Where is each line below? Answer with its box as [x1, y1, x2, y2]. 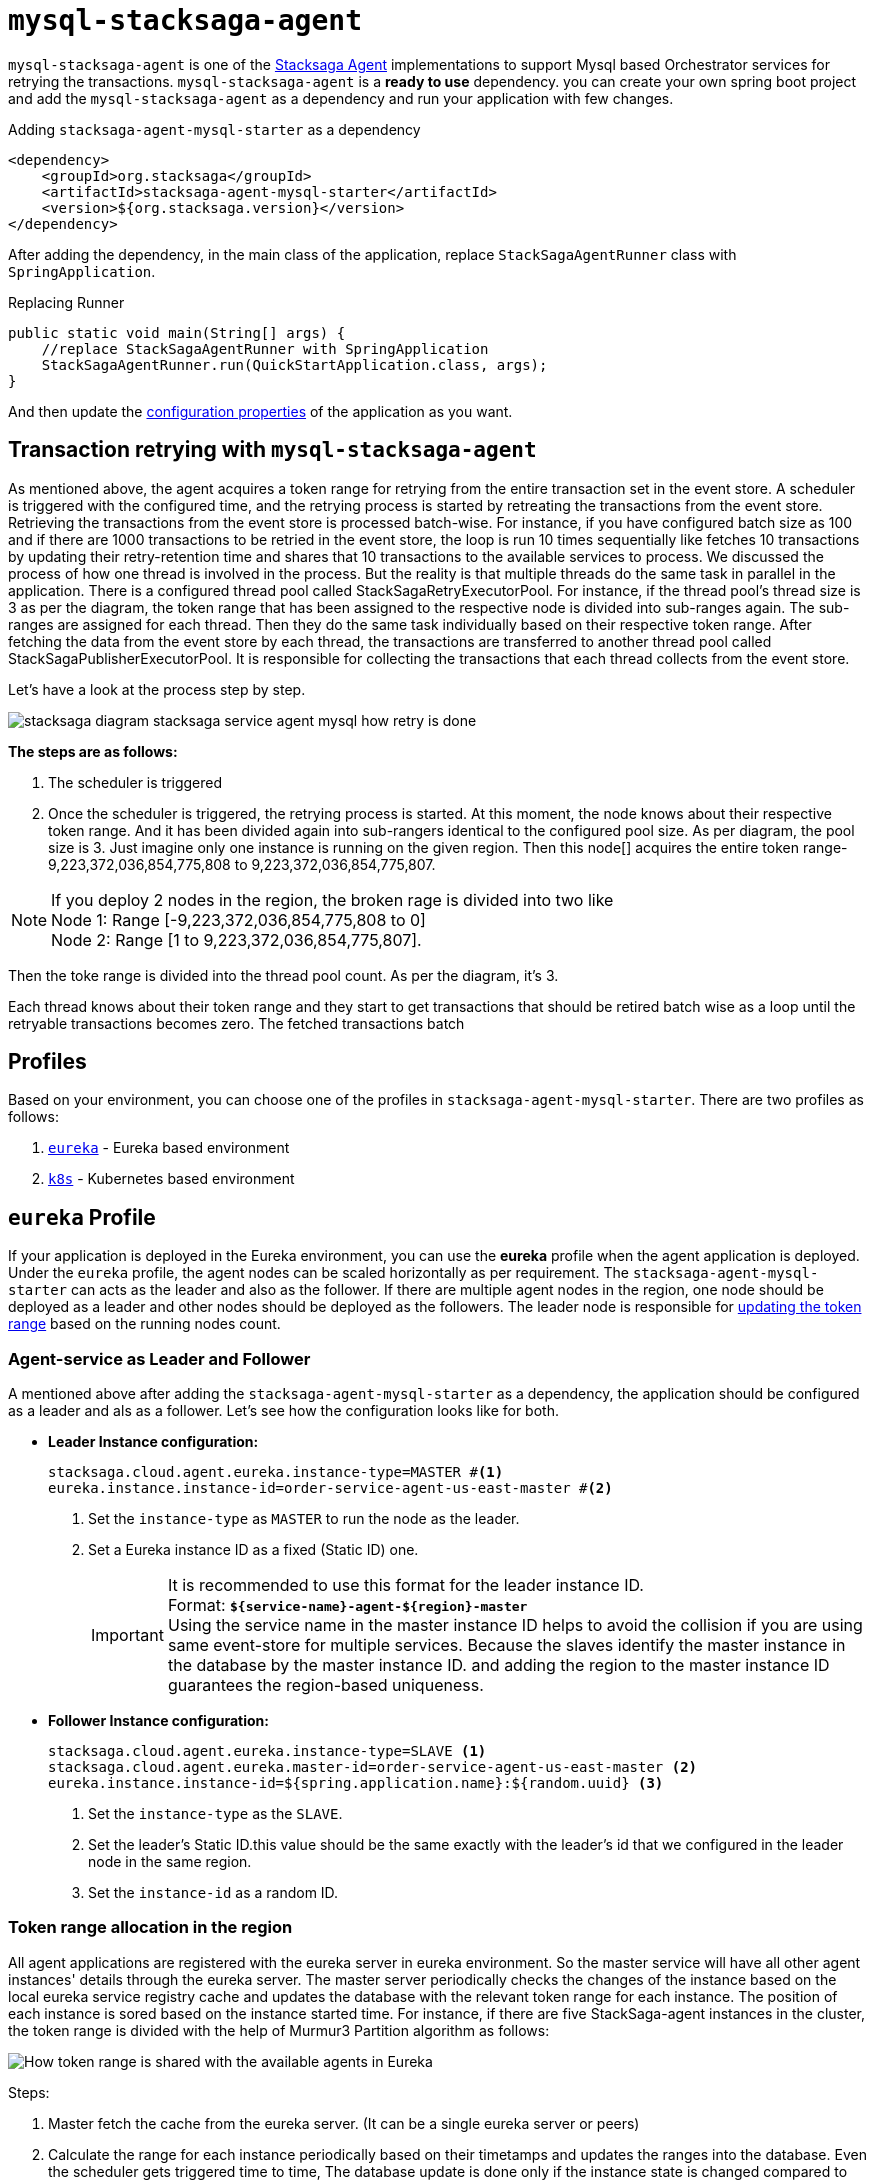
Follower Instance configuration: [48, 1712, 269, 1730]
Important [91, 1625, 164, 1646]
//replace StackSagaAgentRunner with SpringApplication [41, 340, 489, 357]
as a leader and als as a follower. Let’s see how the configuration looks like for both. [8, 1402, 559, 1420]
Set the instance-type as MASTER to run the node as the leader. [88, 1510, 520, 1528]
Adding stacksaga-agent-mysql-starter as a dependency [8, 120, 421, 138]
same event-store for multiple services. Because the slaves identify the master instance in [167, 1635, 846, 1656]
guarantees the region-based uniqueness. [167, 1675, 484, 1696]
